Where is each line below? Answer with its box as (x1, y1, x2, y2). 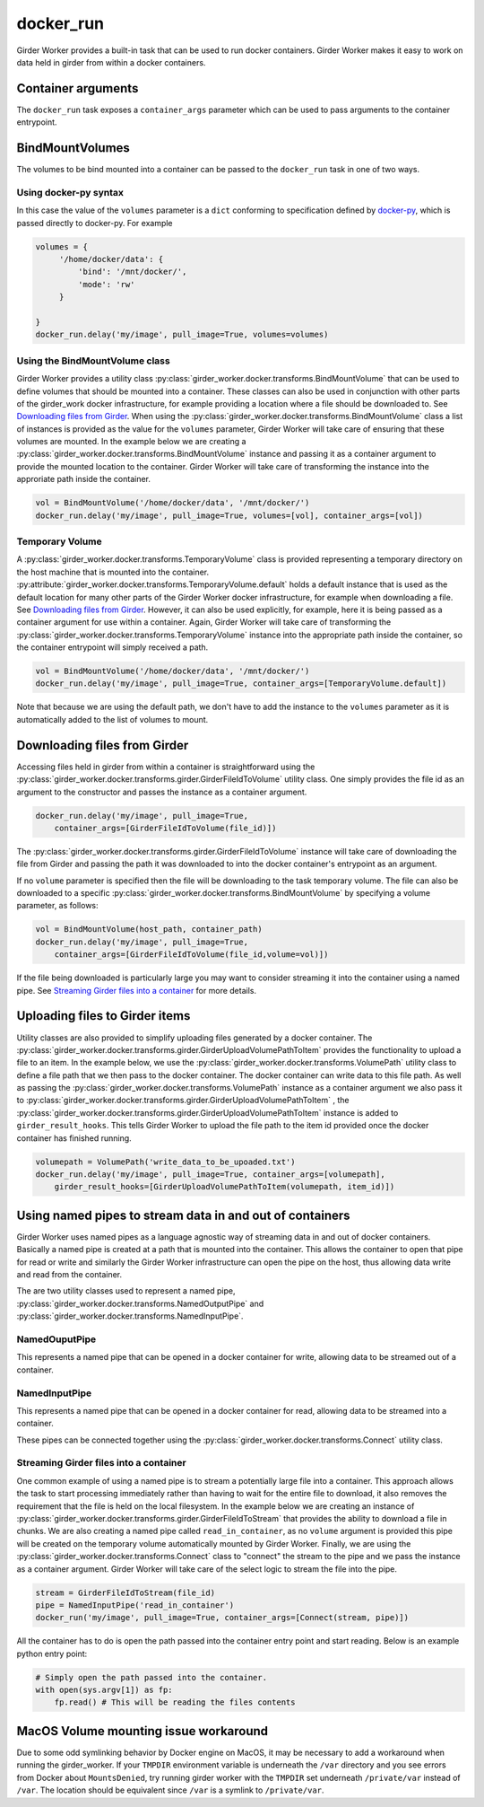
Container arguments (16, 81, 139, 96)
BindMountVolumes (16, 140, 130, 156)
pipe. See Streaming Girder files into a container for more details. (16, 985, 257, 996)
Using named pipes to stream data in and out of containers (16, 1207, 350, 1223)
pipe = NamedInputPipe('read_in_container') (35, 1600, 235, 1610)
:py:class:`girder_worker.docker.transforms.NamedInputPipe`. (16, 1311, 244, 1321)
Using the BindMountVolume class (16, 355, 170, 367)
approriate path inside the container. (16, 474, 151, 485)
